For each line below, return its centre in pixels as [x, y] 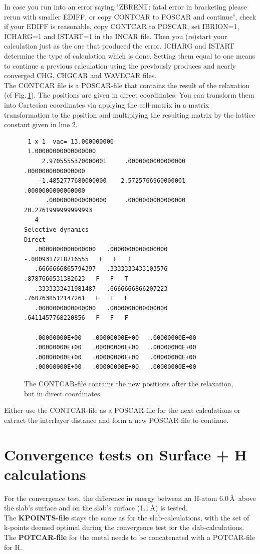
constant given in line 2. [41, 124]
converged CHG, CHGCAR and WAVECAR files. [80, 75]
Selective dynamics [56, 230]
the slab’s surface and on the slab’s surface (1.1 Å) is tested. [96, 508]
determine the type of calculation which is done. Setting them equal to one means [130, 55]
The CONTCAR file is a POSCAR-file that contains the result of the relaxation [127, 85]
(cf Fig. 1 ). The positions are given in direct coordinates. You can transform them [129, 95]
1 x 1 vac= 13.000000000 [71, 141]
